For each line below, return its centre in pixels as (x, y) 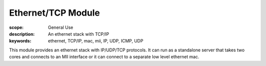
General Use (61, 27)
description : (22, 34)
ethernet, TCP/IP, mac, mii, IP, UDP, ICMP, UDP (96, 41)
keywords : (20, 41)
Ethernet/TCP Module (55, 13)
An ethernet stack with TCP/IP (79, 34)
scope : (17, 27)
